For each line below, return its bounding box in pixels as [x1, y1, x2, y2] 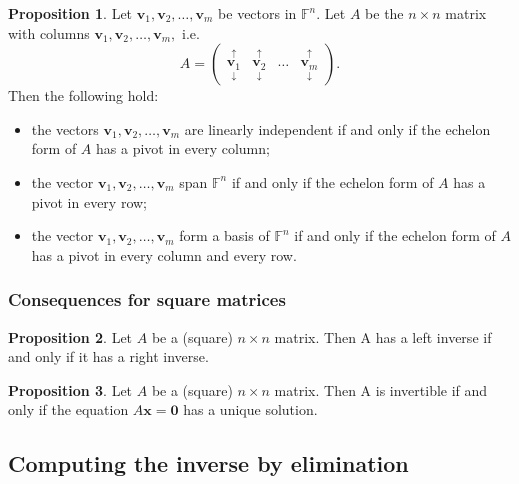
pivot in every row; [31, 191, 147, 212]
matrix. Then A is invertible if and [274, 379, 488, 400]
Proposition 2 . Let [8, 326, 133, 347]
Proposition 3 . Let [8, 379, 133, 400]
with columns [8, 22, 90, 43]
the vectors [31, 118, 99, 139]
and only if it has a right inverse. [8, 346, 209, 367]
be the [365, 3, 404, 23]
